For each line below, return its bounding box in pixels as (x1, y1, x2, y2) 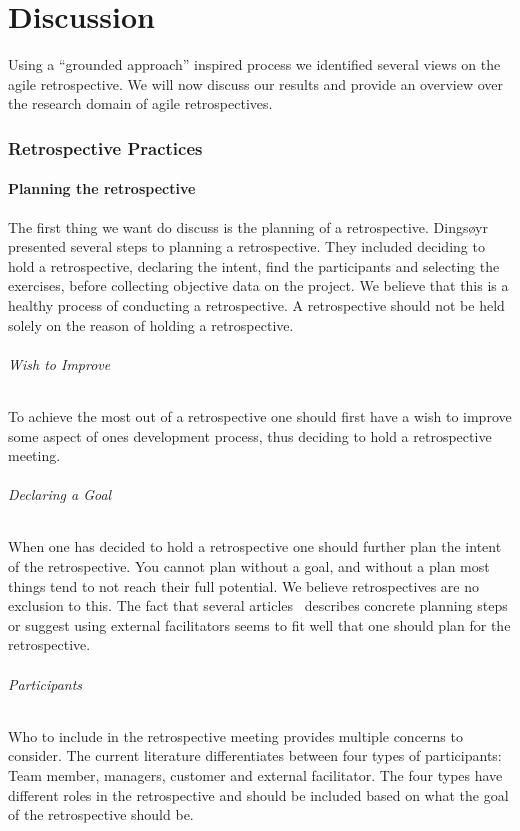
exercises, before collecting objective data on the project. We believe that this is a (8, 275, 509, 296)
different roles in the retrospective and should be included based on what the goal (8, 784, 509, 805)
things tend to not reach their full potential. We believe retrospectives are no (8, 575, 479, 596)
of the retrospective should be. (8, 804, 194, 825)
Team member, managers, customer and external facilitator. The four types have (8, 765, 503, 786)
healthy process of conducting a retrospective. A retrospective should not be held (8, 294, 505, 315)
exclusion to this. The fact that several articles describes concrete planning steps (8, 595, 508, 616)
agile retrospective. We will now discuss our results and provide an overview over (8, 73, 503, 94)
